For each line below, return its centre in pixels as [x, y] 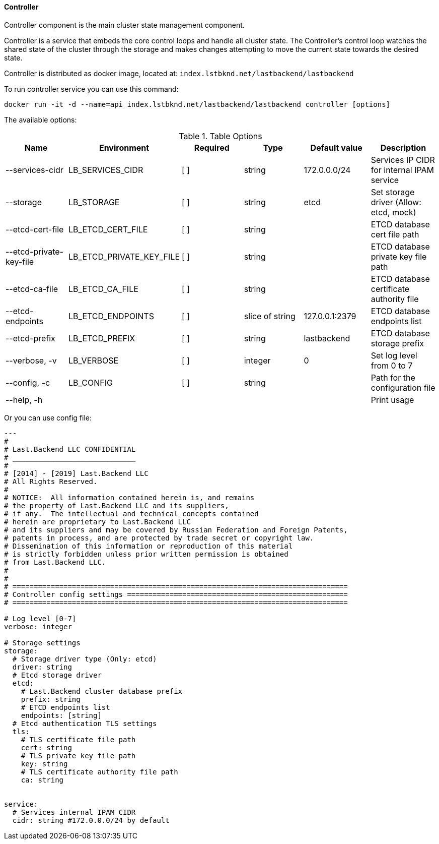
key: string [44, 764]
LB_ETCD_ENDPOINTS [111, 316]
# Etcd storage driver [57, 675]
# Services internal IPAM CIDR [74, 812]
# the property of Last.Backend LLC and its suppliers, [117, 505]
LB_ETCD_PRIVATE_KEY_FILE [124, 256]
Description [403, 147]
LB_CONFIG [91, 382]
